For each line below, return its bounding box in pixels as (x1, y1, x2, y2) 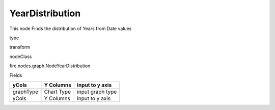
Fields (9, 72, 22, 78)
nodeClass (9, 53, 32, 60)
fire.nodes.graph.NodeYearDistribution (9, 63, 91, 69)
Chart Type (44, 88, 71, 95)
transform (9, 44, 31, 50)
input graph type (77, 88, 117, 95)
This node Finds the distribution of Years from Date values (9, 25, 132, 32)
